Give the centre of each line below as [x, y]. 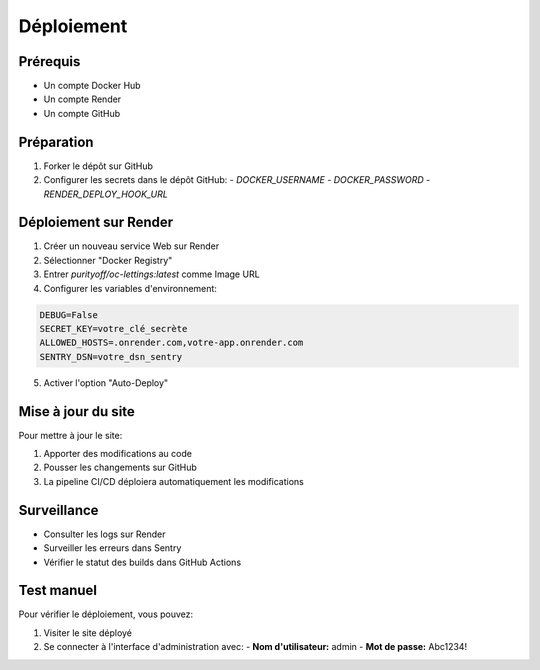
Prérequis [49, 61]
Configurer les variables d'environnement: [130, 288]
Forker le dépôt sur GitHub [98, 166]
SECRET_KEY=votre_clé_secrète [113, 328]
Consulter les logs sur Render [104, 534]
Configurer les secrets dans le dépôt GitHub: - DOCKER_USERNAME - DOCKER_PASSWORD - [237, 180]
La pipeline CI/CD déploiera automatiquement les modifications [173, 481]
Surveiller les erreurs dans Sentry [112, 548]
